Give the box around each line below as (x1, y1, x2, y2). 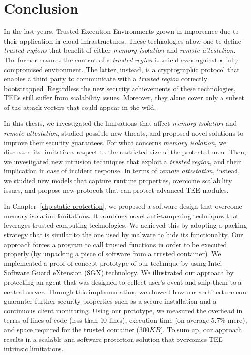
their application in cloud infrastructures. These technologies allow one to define (4, 35, 241, 46)
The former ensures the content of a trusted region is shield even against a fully (4, 54, 238, 64)
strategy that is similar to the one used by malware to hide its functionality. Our (4, 230, 243, 239)
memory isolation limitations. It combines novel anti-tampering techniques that (4, 210, 239, 220)
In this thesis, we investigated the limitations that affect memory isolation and (4, 118, 237, 128)
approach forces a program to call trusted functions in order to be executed (4, 239, 227, 249)
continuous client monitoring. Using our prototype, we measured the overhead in (4, 305, 243, 315)
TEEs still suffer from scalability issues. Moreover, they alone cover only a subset (4, 93, 245, 103)
